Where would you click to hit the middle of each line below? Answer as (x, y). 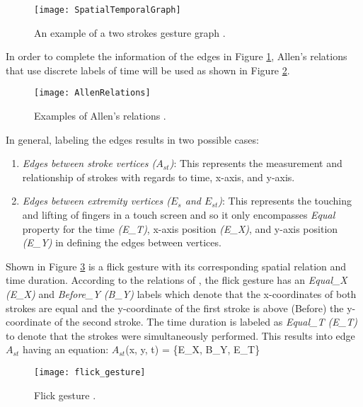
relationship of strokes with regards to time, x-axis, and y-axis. (159, 177)
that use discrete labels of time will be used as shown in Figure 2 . (148, 70)
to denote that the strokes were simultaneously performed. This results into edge (180, 335)
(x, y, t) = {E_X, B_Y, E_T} (193, 349)
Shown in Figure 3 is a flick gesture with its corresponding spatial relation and (176, 266)
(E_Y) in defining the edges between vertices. (122, 242)
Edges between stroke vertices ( (89, 163)
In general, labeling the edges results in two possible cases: (132, 139)
